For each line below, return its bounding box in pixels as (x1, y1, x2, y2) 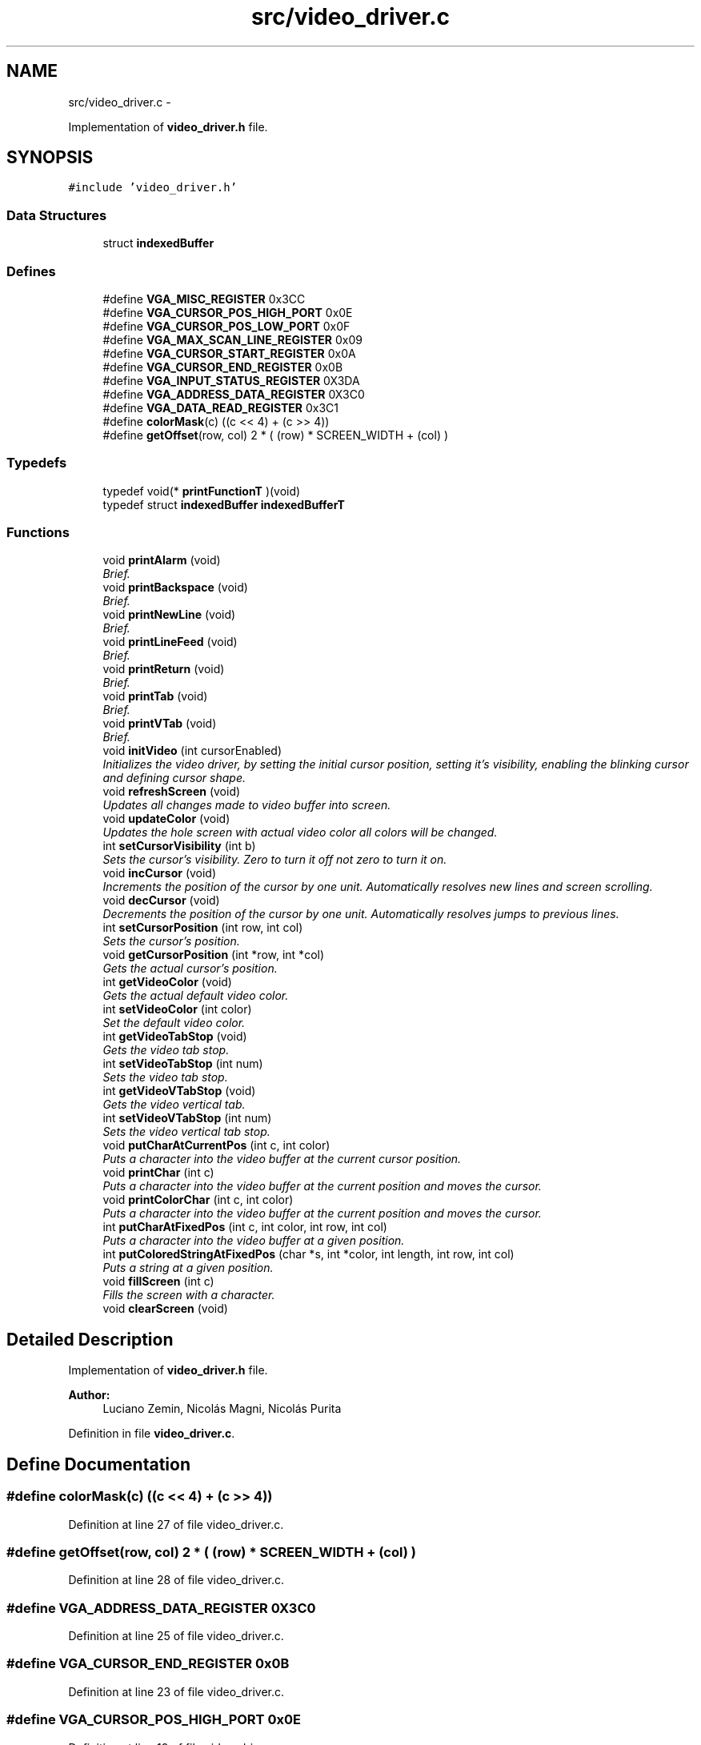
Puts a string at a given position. (102, 1261, 274, 1275)
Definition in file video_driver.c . (68, 1426, 235, 1441)
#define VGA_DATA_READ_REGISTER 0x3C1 (102, 400, 338, 415)
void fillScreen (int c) (102, 1274, 214, 1289)
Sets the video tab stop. (102, 1070, 228, 1085)
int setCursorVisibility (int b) (102, 839, 256, 853)
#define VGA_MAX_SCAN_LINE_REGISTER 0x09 (102, 332, 363, 347)
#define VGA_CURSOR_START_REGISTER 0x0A (102, 346, 356, 360)
